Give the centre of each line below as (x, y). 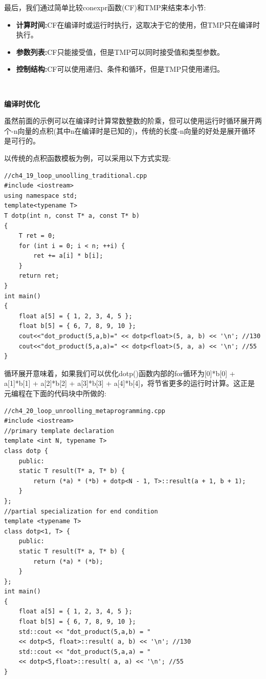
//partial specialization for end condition (81, 511)
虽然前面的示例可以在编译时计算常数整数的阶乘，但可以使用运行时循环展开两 (133, 121)
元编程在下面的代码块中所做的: (55, 393)
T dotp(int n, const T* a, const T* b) (72, 215)
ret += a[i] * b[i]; (68, 256)
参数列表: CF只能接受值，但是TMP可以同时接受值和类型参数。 (120, 52)
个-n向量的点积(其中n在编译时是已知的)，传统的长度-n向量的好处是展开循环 (130, 130)
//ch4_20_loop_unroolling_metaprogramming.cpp (85, 411)
